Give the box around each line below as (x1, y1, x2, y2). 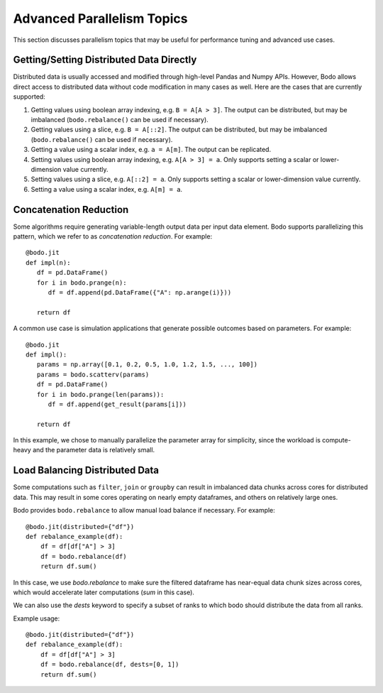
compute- (321, 436, 351, 444)
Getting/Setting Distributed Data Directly (13, 54, 197, 66)
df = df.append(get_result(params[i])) (48, 400, 187, 408)
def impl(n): (26, 258, 71, 266)
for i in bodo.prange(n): (36, 278, 127, 287)
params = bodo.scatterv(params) (36, 370, 150, 378)
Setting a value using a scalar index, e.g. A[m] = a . (30, 185, 183, 193)
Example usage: (13, 614, 60, 623)
